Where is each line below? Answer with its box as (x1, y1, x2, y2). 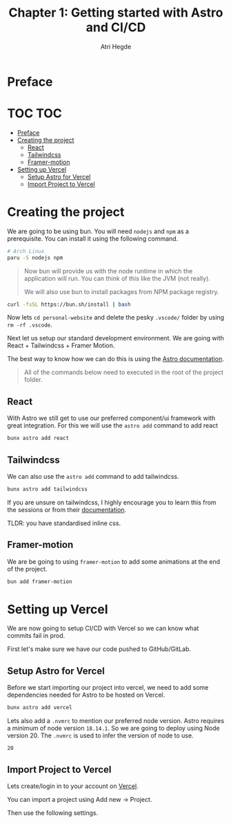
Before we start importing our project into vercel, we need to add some (7, 684, 209, 692)
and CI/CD (86, 19, 146, 35)
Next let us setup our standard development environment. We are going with (7, 334, 224, 342)
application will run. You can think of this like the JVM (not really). (23, 274, 210, 282)
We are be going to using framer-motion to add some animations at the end (7, 557, 221, 565)
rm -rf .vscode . (7, 320, 53, 329)
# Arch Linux (7, 248, 45, 255)
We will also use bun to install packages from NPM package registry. (23, 287, 219, 295)
